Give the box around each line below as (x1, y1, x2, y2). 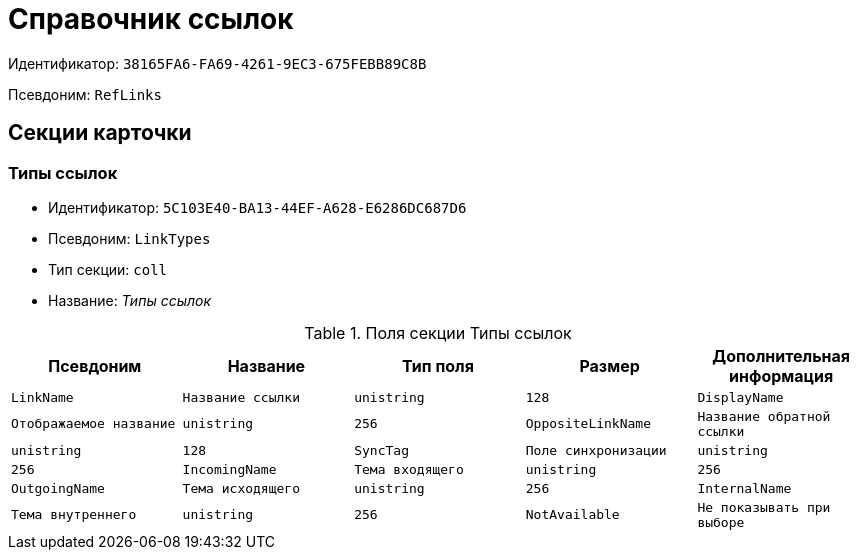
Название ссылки (182, 389, 300, 405)
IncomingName (182, 461, 277, 477)
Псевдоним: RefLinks (8, 85, 162, 103)
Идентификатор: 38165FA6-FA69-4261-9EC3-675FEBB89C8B (8, 54, 427, 72)
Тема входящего (354, 461, 464, 477)
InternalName (697, 480, 792, 496)
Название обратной (697, 408, 831, 424)
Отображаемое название (11, 416, 176, 432)
